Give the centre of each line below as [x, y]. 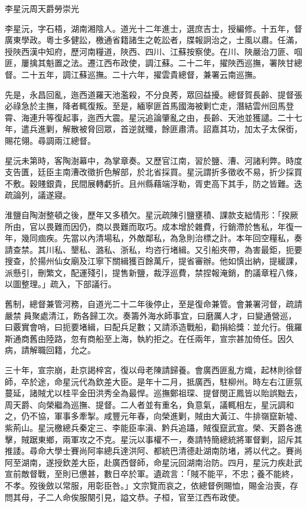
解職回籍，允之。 [62, 350]
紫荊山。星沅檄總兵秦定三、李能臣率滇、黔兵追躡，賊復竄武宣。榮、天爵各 [149, 427]
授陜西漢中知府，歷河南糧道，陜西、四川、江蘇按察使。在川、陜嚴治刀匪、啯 [153, 51]
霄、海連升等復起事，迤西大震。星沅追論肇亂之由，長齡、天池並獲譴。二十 [149, 117]
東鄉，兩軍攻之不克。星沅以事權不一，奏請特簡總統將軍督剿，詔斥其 [170, 439]
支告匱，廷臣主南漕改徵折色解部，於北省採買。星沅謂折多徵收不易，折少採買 [153, 172]
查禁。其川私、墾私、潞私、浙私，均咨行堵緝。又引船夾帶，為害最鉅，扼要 [157, 249]
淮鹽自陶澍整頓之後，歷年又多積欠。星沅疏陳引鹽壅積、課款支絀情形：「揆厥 [151, 214]
